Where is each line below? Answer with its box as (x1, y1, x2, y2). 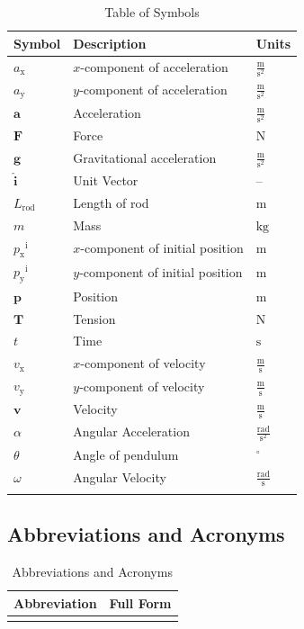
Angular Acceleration (73, 422, 190, 441)
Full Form (109, 593, 172, 612)
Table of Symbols (104, 3, 200, 21)
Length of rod (73, 193, 149, 211)
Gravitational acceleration (73, 148, 217, 167)
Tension (73, 309, 116, 328)
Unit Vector (73, 171, 139, 190)
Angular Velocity (73, 467, 166, 486)
